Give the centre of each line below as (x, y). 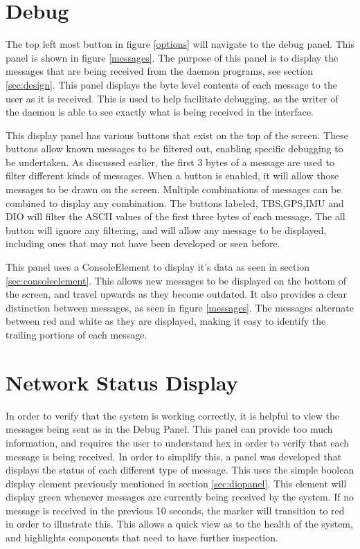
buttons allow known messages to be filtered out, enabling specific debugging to (174, 148)
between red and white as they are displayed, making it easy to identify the (166, 321)
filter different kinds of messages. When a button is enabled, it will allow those (172, 175)
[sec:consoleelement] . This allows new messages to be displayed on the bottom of (176, 280)
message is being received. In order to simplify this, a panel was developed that (174, 456)
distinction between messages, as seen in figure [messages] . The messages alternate (180, 307)
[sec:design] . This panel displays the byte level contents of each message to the (171, 84)
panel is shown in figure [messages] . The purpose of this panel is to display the (172, 57)
